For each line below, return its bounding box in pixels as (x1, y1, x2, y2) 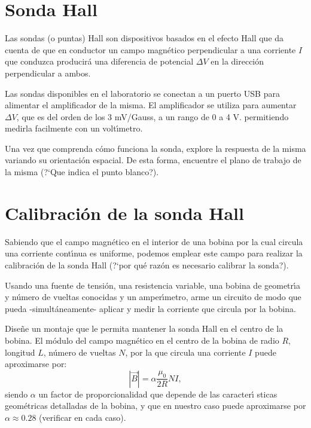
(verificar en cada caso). (39, 411, 126, 423)
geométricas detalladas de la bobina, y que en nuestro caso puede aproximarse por (5, 399, 306, 412)
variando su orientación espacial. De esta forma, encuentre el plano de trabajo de (5, 154, 301, 166)
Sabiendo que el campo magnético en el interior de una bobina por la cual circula (5, 235, 303, 247)
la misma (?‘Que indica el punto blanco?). (5, 166, 159, 178)
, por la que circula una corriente (125, 346, 246, 358)
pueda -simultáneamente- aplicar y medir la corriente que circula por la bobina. (5, 302, 296, 314)
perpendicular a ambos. (5, 66, 91, 79)
